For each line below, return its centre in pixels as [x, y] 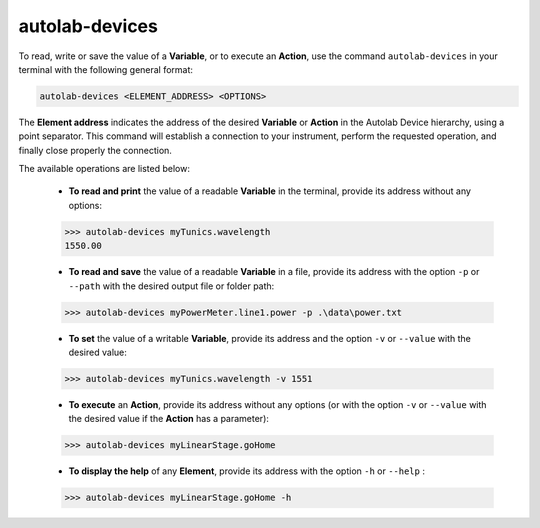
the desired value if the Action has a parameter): [169, 419]
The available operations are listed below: [104, 169]
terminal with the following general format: [106, 69]
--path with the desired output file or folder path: [171, 286]
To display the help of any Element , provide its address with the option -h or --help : [246, 471]
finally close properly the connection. [95, 150]
